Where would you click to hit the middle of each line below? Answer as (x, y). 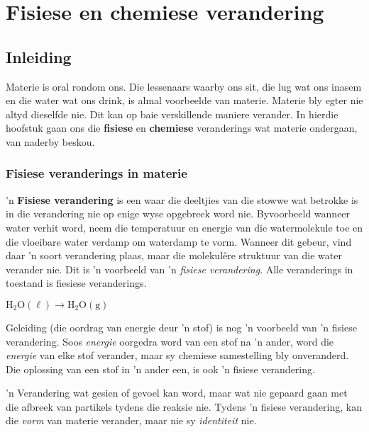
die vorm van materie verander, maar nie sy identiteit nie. (131, 420)
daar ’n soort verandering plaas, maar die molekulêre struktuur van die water (174, 255)
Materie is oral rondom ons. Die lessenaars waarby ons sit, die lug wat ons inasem (184, 86)
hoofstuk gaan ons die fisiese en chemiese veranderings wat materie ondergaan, (182, 128)
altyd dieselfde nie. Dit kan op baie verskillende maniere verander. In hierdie (172, 114)
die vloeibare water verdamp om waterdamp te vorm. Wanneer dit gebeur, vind (179, 241)
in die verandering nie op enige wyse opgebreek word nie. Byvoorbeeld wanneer (178, 214)
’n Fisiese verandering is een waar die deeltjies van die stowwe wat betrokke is (182, 199)
